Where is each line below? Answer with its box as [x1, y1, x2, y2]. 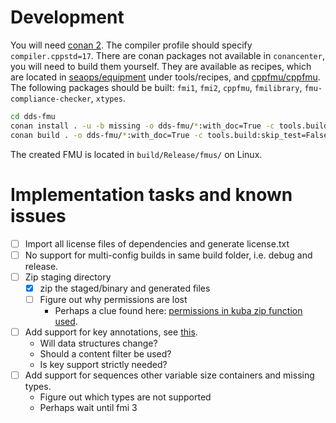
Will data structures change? [39, 337, 158, 349]
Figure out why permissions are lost [39, 293, 188, 305]
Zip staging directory [24, 271, 112, 283]
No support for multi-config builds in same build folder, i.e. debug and [24, 249, 313, 261]
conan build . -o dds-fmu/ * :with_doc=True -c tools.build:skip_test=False [10, 130, 329, 140]
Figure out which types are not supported [39, 391, 212, 403]
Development [10, 6, 125, 29]
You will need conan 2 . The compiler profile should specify [10, 39, 253, 51]
